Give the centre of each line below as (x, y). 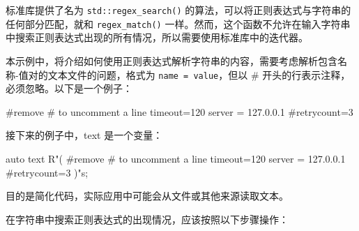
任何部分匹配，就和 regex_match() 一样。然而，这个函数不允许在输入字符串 (178, 23)
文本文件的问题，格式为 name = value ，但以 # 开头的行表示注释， (199, 74)
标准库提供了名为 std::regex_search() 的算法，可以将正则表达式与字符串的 (178, 10)
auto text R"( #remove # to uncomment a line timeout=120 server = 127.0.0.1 (176, 158)
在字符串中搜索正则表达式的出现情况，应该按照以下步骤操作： (147, 219)
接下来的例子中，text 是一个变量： (84, 135)
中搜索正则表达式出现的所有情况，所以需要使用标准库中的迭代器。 (157, 37)
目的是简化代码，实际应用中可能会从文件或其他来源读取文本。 (147, 196)
